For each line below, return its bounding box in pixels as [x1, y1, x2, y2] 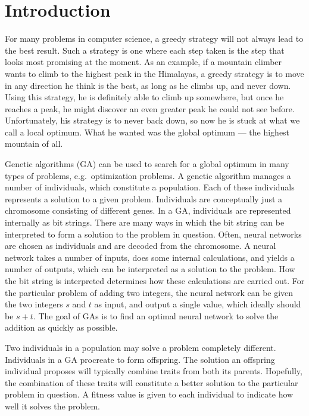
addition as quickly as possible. [5, 321, 118, 334]
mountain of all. [5, 137, 63, 150]
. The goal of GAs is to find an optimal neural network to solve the [33, 309, 279, 322]
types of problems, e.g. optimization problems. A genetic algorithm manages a [5, 169, 291, 181]
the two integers [5, 298, 63, 310]
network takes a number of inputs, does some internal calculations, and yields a [5, 251, 295, 263]
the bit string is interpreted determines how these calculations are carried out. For [5, 275, 305, 286]
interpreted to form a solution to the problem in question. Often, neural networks [5, 227, 302, 240]
